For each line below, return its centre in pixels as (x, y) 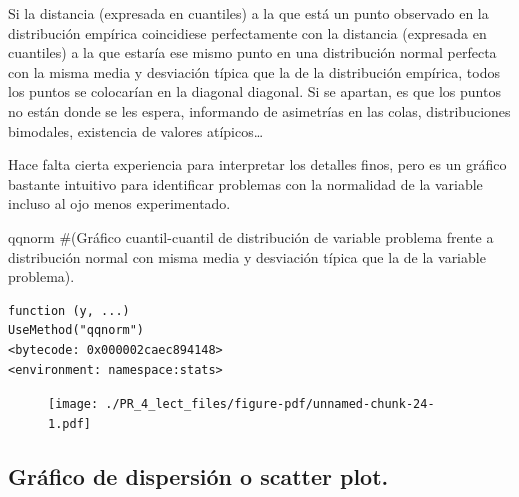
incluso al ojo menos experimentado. (119, 203)
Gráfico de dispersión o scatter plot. (198, 475)
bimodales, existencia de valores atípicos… (136, 130)
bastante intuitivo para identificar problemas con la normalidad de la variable (245, 183)
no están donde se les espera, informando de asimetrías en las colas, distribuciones (259, 110)
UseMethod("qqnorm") (76, 330)
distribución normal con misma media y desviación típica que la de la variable (247, 256)
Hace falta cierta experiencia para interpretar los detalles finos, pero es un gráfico (257, 164)
